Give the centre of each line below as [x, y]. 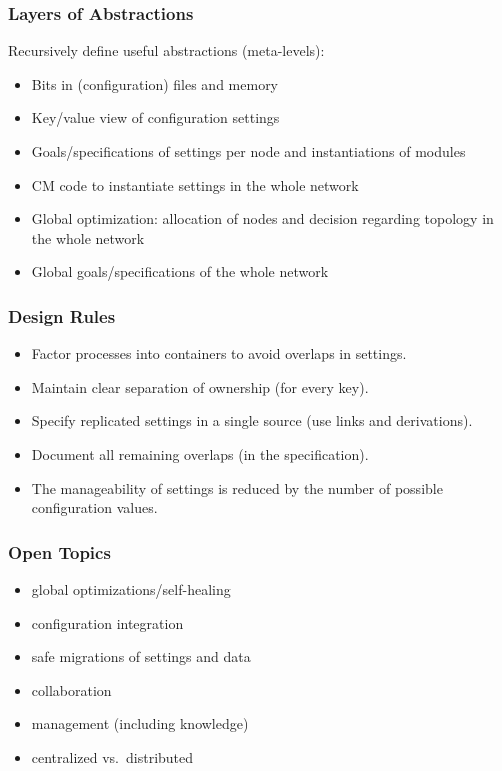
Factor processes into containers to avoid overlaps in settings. [219, 353]
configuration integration [107, 622]
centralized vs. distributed [112, 756]
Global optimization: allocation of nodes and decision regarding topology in [262, 218]
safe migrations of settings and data [141, 656]
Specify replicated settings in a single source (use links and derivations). [252, 420]
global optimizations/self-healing [131, 588]
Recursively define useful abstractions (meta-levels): [166, 50]
